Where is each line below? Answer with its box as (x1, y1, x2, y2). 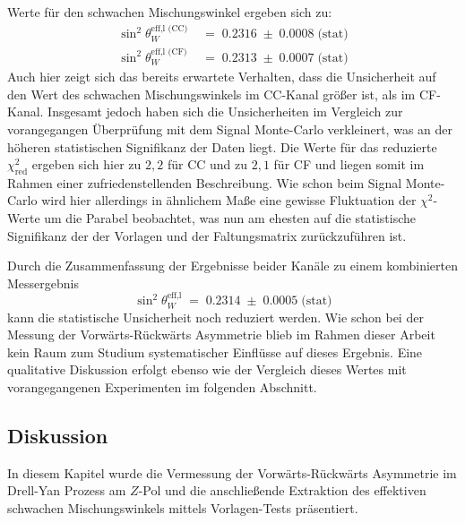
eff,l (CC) (151, 23, 188, 33)
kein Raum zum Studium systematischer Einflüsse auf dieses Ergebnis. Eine (7, 342, 423, 361)
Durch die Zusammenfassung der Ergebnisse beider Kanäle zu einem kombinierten (7, 256, 459, 275)
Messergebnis (7, 273, 79, 292)
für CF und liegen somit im (273, 155, 425, 174)
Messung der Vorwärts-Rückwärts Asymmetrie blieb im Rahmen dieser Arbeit (7, 325, 435, 344)
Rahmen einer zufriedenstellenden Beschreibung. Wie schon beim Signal (7, 173, 402, 192)
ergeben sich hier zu (31, 155, 142, 174)
